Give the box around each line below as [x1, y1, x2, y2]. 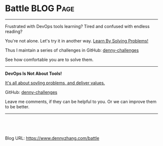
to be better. [5, 103, 30, 109]
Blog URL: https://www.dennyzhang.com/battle [5, 135, 99, 141]
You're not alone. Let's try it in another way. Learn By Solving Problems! [5, 38, 149, 44]
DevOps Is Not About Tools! [5, 71, 62, 76]
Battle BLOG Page [5, 3, 75, 14]
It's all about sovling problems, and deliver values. [5, 80, 105, 86]
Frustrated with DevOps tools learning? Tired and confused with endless [5, 23, 150, 29]
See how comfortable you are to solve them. [5, 57, 94, 62]
